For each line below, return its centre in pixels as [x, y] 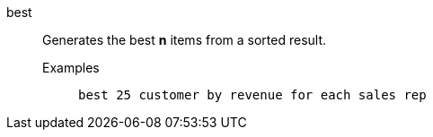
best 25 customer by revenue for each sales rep [252, 95]
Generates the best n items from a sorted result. [185, 40]
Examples [71, 68]
